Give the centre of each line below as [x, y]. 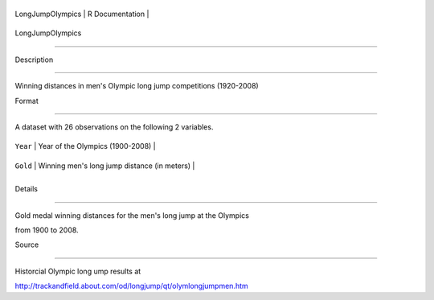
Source [27, 245]
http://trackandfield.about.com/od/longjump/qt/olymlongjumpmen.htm [131, 286]
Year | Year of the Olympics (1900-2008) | [85, 146]
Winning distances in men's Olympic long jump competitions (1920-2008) [137, 86]
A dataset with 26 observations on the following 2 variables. [114, 127]
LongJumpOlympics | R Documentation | [82, 14]
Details [26, 189]
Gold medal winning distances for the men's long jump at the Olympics [132, 215]
